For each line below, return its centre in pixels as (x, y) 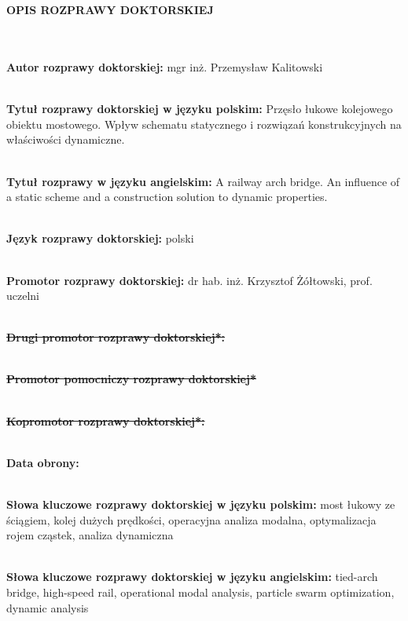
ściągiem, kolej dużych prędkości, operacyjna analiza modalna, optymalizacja (191, 519)
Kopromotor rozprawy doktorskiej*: (106, 420)
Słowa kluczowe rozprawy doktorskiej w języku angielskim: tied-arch (192, 577)
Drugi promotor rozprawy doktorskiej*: (116, 337)
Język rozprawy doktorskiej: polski (100, 238)
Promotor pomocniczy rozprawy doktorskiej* (131, 379)
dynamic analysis (48, 607)
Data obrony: (43, 462)
